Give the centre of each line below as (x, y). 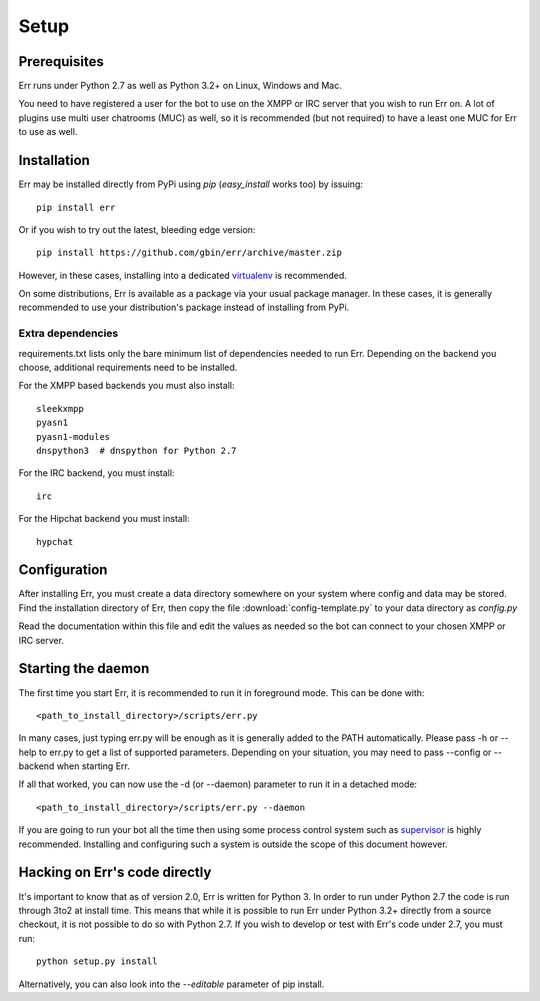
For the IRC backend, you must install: (96, 473)
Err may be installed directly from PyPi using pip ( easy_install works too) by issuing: (191, 184)
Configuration (63, 570)
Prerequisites (61, 61)
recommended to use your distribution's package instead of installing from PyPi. (184, 307)
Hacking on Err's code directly (115, 872)
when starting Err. (93, 766)
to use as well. (48, 132)
